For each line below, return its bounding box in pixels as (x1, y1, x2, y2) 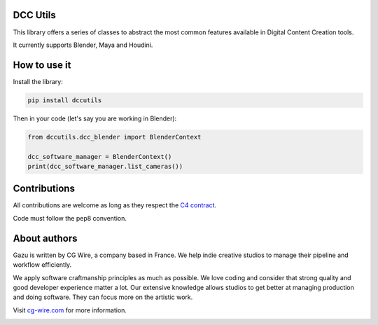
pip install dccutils (27, 96, 102, 104)
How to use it (13, 59, 71, 71)
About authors (13, 232, 78, 244)
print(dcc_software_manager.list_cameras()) (27, 162, 183, 170)
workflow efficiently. (13, 261, 72, 269)
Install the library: (13, 77, 63, 85)
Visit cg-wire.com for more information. (13, 305, 127, 314)
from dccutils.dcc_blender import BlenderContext (27, 133, 202, 141)
